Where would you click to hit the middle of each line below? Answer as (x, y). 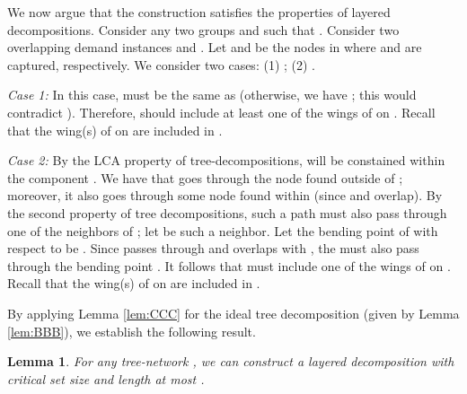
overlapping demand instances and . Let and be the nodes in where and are (215, 47)
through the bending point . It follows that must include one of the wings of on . (229, 265)
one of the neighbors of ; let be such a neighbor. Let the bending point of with (223, 230)
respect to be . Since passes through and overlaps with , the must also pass (213, 248)
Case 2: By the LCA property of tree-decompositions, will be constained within (226, 160)
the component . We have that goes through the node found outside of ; (205, 177)
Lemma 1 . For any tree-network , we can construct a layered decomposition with (231, 361)
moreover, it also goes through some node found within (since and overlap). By (225, 195)
